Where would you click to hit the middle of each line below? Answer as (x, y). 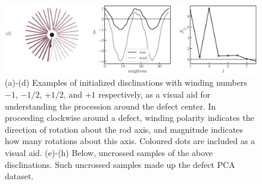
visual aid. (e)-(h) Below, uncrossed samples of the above (109, 152)
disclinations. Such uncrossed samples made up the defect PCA (120, 164)
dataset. (19, 176)
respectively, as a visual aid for (155, 94)
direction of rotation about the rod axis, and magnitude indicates (124, 129)
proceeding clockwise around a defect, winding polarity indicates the (130, 118)
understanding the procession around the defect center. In (110, 106)
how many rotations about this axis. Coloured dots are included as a (130, 141)
